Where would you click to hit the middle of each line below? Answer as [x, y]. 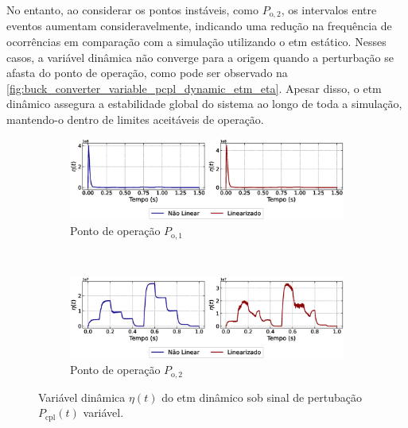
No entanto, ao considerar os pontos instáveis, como [132, 10]
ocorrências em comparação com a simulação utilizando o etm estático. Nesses [196, 42]
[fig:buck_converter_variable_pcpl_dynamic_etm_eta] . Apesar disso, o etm [194, 88]
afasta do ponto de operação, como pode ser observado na [147, 73]
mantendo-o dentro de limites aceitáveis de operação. [135, 120]
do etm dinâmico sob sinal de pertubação [262, 397]
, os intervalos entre [329, 10]
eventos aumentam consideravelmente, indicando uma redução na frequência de [199, 26]
